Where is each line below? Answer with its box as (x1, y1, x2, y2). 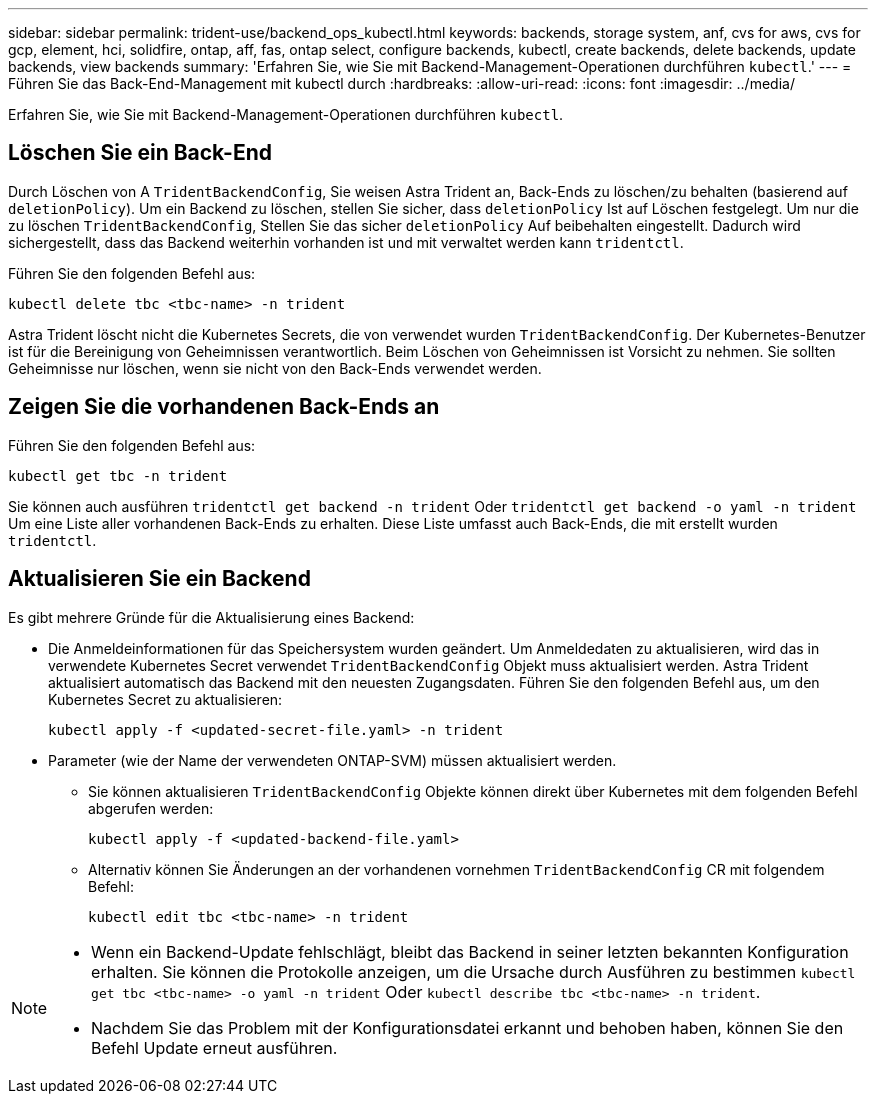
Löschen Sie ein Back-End (8, 140, 272, 166)
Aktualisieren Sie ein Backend (8, 566, 311, 592)
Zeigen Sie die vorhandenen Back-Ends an (8, 394, 440, 420)
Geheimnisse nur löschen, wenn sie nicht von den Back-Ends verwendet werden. (8, 359, 542, 377)
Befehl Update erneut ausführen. (91, 1037, 338, 1058)
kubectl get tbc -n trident (8, 467, 228, 484)
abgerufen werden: (88, 799, 214, 817)
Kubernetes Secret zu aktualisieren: (48, 690, 283, 708)
